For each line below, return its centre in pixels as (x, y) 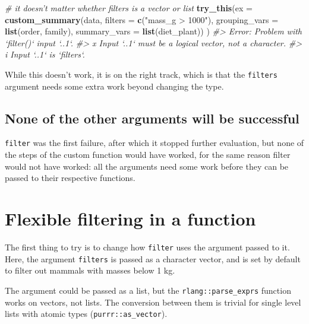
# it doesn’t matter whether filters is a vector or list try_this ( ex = (129, 8)
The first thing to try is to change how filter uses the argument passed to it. (147, 247)
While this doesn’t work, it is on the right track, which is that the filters (141, 74)
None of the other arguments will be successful (152, 118)
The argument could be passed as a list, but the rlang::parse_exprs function (148, 290)
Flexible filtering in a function (130, 219)
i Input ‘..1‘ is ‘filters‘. (45, 54)
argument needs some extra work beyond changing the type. (114, 86)
